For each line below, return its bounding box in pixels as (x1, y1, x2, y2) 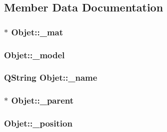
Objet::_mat (11, 25, 63, 38)
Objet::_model (4, 48, 65, 61)
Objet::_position (4, 117, 72, 130)
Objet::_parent (11, 94, 74, 107)
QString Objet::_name (4, 71, 97, 84)
